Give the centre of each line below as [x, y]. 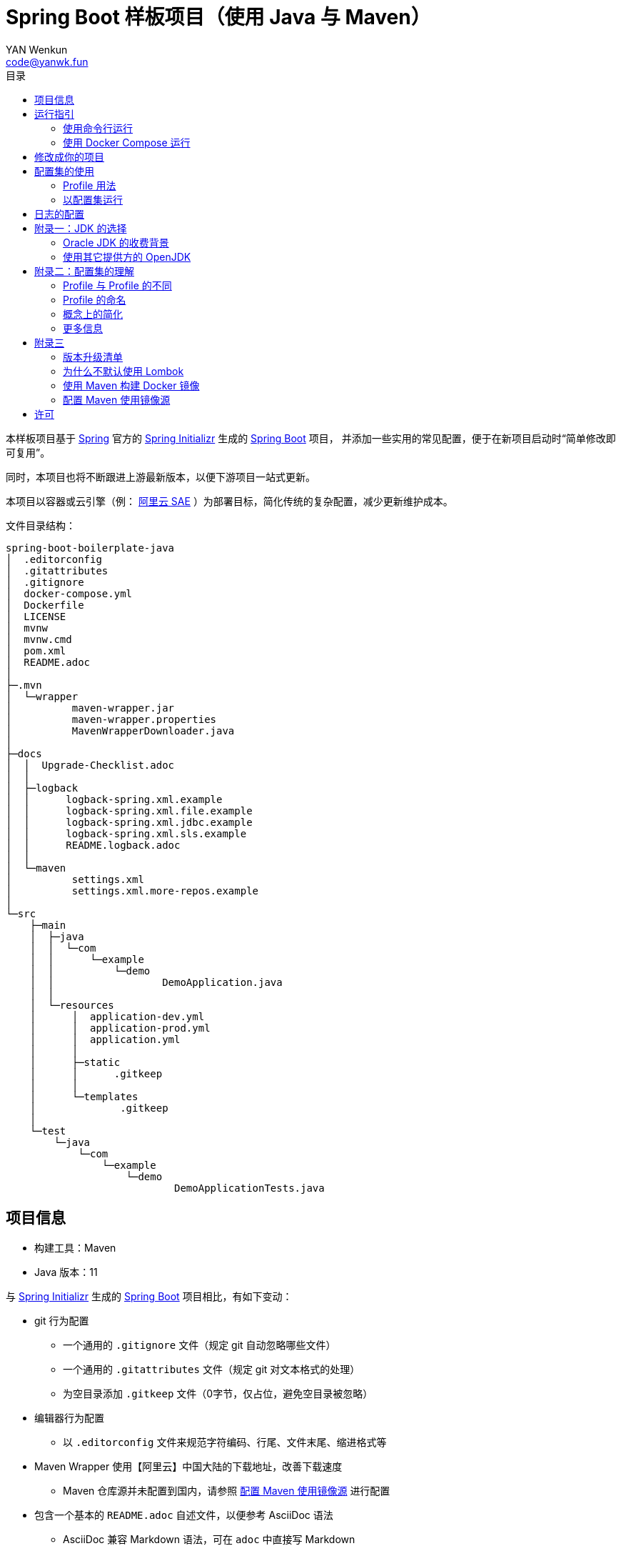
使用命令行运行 [98, 128]
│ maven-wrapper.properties [111, 719]
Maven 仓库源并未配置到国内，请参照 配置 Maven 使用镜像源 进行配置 [227, 1490]
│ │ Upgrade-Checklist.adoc [90, 765]
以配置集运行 [93, 199]
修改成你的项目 [69, 156]
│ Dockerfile [45, 605]
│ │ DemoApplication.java [156, 982]
